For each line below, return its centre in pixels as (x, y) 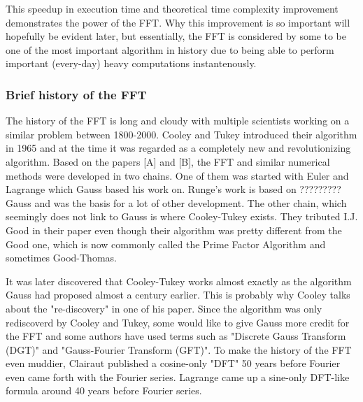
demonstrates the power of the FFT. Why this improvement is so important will (178, 22)
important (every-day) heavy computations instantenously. (131, 63)
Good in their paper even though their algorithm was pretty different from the (174, 230)
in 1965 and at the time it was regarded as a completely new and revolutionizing (178, 148)
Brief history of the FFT (76, 94)
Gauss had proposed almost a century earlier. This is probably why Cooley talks (178, 295)
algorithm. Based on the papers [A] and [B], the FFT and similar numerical (168, 161)
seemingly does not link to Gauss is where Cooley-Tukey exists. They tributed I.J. (182, 216)
